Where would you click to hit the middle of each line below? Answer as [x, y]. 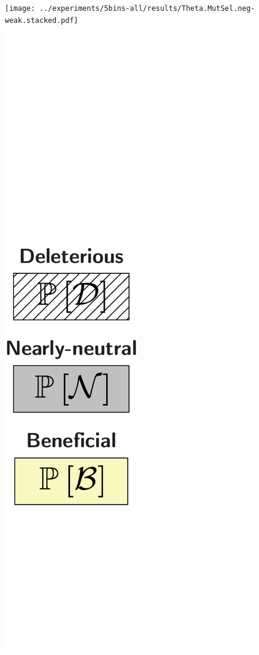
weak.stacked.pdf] [42, 20]
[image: [20, 8]
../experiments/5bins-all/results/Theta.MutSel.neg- [147, 8]
